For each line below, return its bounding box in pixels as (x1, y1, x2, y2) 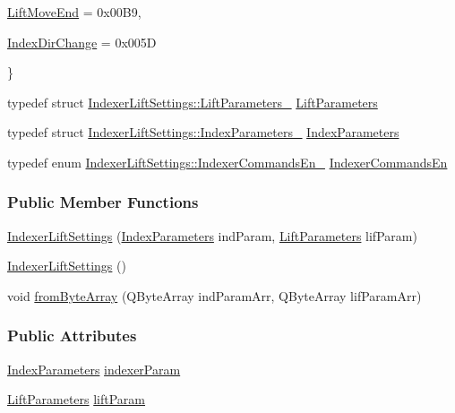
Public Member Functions (7, 191, 199, 213)
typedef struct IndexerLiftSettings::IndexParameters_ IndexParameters (7, 123, 399, 142)
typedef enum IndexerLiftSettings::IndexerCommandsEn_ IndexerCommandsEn (7, 152, 448, 171)
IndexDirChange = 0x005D (7, 32, 157, 51)
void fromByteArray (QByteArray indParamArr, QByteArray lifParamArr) (7, 286, 422, 305)
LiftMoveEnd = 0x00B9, (7, 3, 142, 21)
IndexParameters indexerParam (7, 359, 181, 378)
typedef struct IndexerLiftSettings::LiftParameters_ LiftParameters (7, 92, 378, 111)
